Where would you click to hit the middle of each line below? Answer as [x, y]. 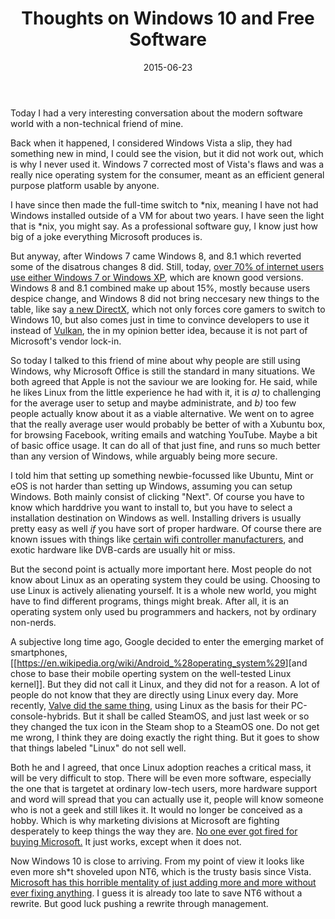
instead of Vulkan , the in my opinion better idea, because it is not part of [159, 330]
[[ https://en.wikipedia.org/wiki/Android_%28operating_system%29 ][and [159, 663]
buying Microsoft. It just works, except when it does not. [126, 841]
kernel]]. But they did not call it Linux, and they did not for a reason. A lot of [165, 684]
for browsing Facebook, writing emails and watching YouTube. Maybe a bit [164, 434]
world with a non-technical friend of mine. [97, 123]
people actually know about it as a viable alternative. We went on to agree [162, 413]
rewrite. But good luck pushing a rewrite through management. [139, 903]
